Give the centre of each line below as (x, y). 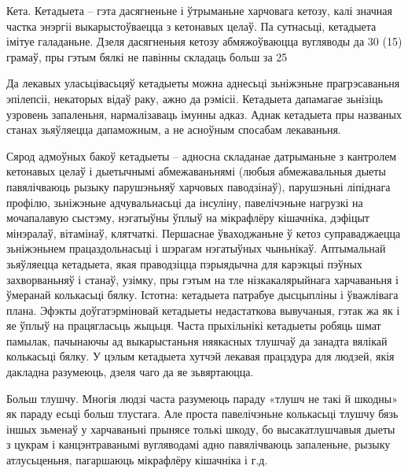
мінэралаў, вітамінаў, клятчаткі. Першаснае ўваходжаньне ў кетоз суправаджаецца (204, 233)
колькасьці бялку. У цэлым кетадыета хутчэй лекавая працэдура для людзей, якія (200, 356)
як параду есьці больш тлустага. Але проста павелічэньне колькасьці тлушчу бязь (202, 414)
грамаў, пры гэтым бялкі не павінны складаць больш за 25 (147, 56)
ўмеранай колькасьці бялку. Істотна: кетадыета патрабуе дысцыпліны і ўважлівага (202, 295)
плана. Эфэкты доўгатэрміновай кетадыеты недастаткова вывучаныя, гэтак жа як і (203, 310)
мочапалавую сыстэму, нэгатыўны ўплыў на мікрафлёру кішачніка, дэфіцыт (188, 218)
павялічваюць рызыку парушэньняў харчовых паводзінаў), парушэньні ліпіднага (198, 186)
